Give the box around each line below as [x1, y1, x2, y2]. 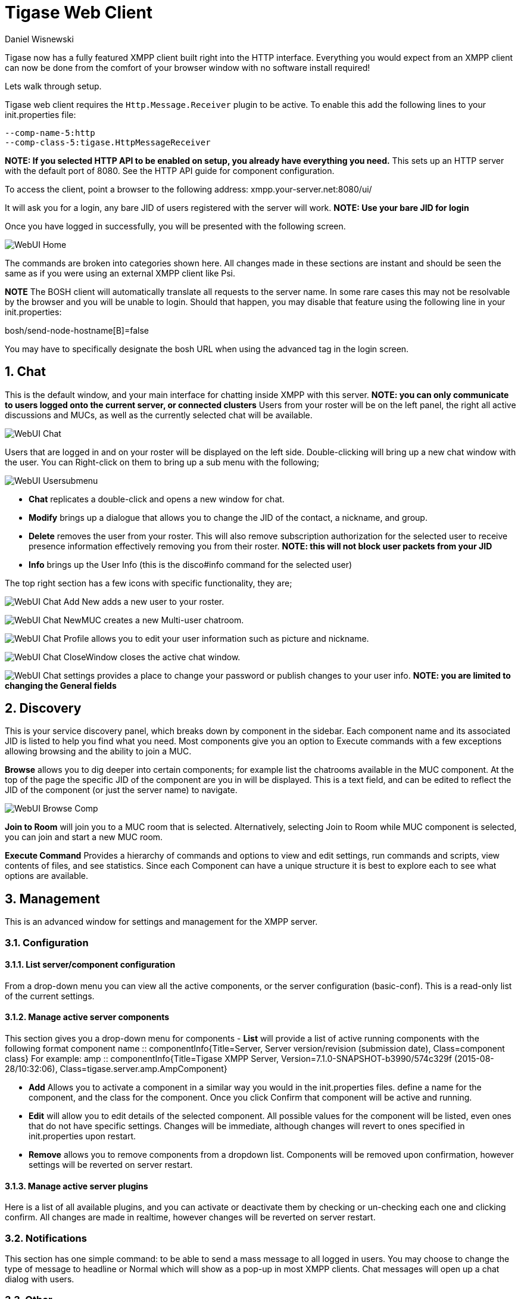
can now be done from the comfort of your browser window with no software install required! [5, 62, 370, 73]
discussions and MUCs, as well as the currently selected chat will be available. [5, 409, 313, 420]
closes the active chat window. [120, 651, 241, 662]
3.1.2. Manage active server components [5, 1012, 170, 1023]
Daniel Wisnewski [5, 33, 74, 44]
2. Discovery [5, 701, 82, 716]
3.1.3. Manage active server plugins [5, 1180, 148, 1191]
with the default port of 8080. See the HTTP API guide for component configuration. [5, 165, 335, 176]
